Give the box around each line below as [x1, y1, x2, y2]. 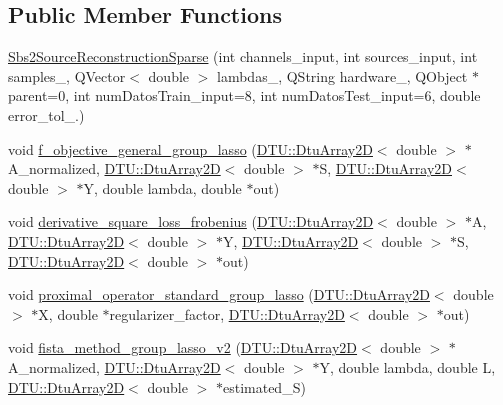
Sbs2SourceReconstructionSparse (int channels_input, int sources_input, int [8, 46, 478, 67]
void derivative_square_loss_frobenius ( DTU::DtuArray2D [8, 211, 374, 232]
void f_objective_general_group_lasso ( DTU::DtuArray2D [8, 138, 373, 159]
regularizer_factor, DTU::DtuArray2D [109, 303, 345, 324]
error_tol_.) [8, 104, 85, 125]
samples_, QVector [8, 65, 126, 86]
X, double [38, 303, 98, 324]
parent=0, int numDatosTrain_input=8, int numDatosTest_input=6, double [8, 85, 481, 106]
